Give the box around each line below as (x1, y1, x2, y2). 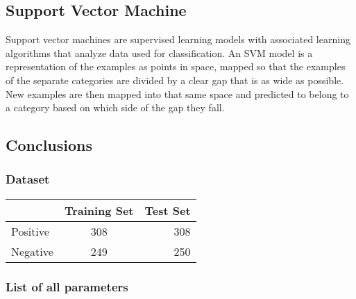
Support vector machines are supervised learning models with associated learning (6, 32, 350, 47)
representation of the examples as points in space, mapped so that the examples (6, 59, 346, 74)
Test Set (144, 202, 191, 218)
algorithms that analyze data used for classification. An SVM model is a (6, 45, 313, 60)
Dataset (6, 170, 50, 188)
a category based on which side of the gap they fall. (6, 100, 225, 115)
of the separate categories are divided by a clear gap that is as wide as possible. (6, 72, 344, 87)
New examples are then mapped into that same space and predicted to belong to (6, 86, 349, 101)
